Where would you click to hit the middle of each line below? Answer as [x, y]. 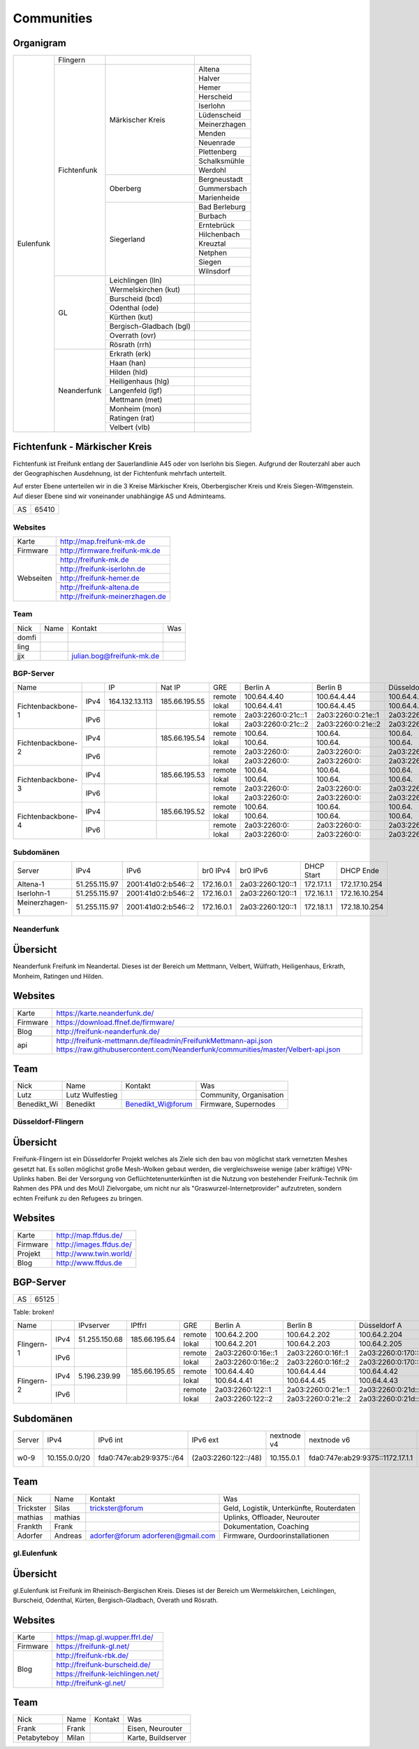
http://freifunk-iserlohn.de [103, 569]
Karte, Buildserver [157, 1738]
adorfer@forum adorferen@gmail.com [153, 1536]
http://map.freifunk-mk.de [103, 541]
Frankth [30, 1527]
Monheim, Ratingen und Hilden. [58, 976]
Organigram [39, 43]
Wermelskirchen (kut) [145, 290]
